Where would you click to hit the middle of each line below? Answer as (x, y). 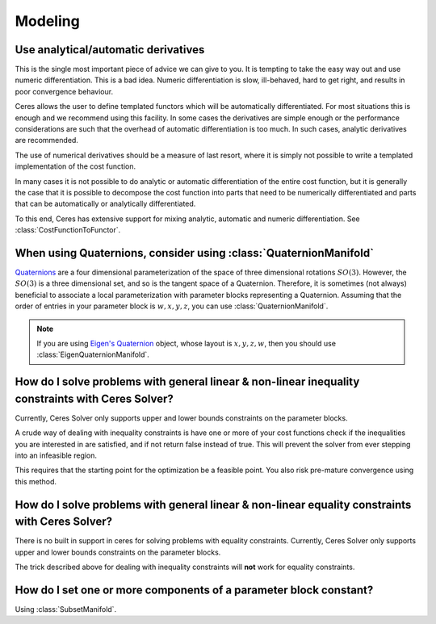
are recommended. (46, 140)
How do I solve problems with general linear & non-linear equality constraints (213, 505)
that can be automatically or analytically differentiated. (105, 204)
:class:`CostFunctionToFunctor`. (68, 230)
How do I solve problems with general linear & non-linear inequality (187, 382)
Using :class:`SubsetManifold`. (66, 609)
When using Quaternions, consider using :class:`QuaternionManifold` (195, 253)
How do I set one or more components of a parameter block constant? (194, 590)
